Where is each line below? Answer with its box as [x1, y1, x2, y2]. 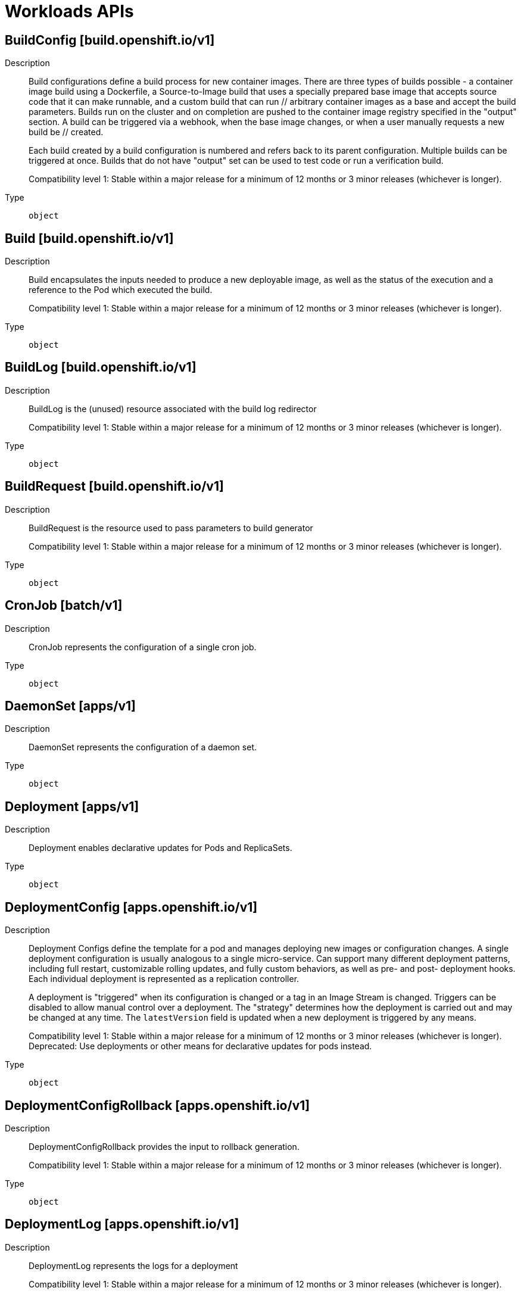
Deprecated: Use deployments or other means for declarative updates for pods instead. [29, 1041, 372, 1052]
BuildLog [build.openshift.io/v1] [5, 360, 196, 375]
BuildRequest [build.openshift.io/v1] [5, 479, 224, 494]
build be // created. [29, 127, 104, 138]
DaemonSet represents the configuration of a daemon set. [29, 742, 257, 753]
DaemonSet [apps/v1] [5, 698, 136, 713]
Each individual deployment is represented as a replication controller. [29, 974, 300, 984]
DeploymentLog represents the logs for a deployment [29, 1260, 238, 1271]
